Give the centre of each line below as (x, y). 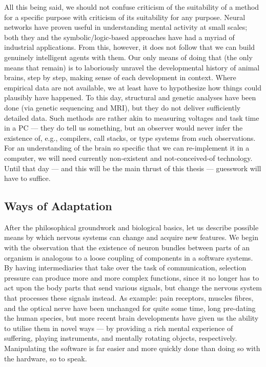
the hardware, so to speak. (46, 358)
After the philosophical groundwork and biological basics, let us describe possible (131, 227)
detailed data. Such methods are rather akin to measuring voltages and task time (132, 117)
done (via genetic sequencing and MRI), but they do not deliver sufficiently (122, 107)
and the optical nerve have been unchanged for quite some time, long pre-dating (130, 308)
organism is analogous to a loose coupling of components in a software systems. (129, 257)
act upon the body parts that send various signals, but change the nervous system (133, 288)
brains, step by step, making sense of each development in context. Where (120, 77)
